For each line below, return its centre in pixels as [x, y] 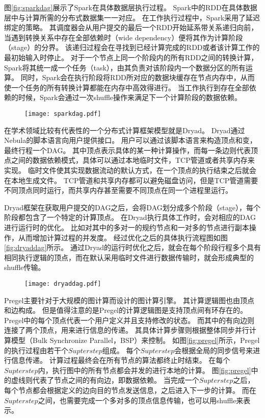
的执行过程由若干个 [36, 350]
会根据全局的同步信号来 [214, 350]
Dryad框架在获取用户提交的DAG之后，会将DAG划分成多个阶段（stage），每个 [132, 207]
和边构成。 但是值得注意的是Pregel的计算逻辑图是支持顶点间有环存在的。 [126, 310]
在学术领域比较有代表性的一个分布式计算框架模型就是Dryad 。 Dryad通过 [125, 130]
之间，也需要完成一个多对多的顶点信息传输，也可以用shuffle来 [141, 400]
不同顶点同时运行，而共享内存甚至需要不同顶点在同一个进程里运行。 [118, 190]
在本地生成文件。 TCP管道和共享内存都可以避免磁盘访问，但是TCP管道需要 [131, 180]
